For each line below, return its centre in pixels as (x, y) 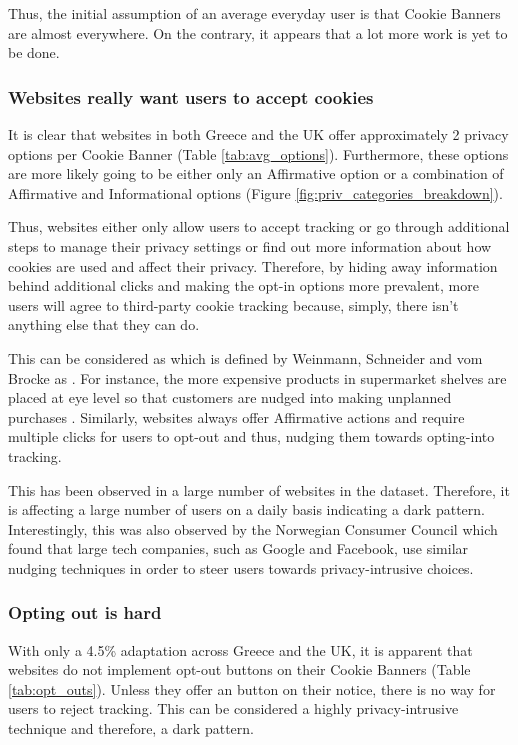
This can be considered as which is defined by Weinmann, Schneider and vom (245, 357)
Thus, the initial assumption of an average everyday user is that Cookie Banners (254, 13)
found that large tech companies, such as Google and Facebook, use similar (238, 548)
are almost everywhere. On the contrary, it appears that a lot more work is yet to (258, 32)
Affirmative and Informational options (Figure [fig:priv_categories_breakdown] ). (255, 192)
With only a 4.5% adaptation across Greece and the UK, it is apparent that (240, 649)
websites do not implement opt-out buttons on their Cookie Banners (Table (239, 669)
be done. (34, 52)
